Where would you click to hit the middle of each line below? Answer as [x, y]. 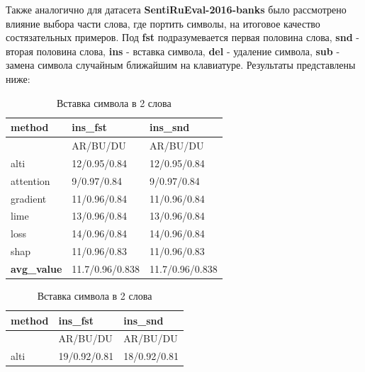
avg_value [36, 268]
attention [30, 180]
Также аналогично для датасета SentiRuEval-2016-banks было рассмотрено [176, 9]
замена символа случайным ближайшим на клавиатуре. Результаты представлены [181, 65]
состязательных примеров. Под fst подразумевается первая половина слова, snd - [182, 37]
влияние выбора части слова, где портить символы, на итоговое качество [163, 23]
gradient [29, 198]
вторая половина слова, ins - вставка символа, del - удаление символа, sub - [173, 51]
